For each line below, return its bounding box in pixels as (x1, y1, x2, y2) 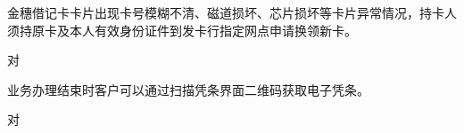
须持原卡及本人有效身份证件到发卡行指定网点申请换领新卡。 (7, 20, 357, 39)
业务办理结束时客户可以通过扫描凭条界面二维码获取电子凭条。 (7, 80, 369, 98)
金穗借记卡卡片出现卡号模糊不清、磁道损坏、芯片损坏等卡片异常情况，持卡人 (7, 4, 457, 21)
